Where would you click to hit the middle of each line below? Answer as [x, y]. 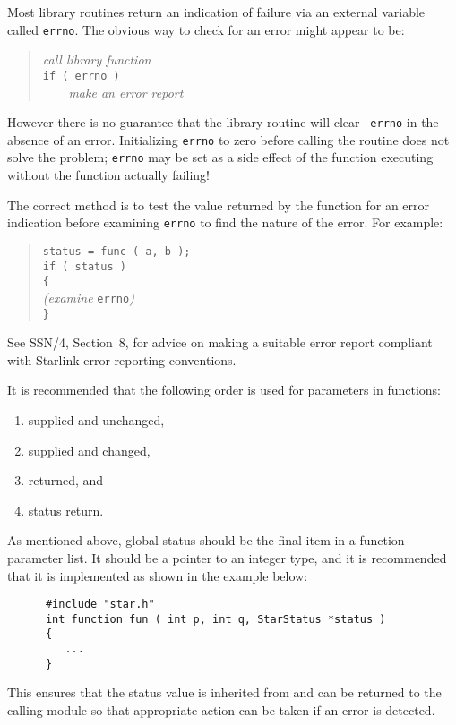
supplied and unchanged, [96, 419]
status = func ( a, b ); [116, 251]
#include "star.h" [100, 605]
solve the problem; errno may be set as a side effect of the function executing [220, 157]
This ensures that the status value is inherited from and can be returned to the [224, 692]
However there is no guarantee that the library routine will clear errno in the [223, 122]
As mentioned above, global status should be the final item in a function [206, 540]
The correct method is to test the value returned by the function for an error [219, 205]
